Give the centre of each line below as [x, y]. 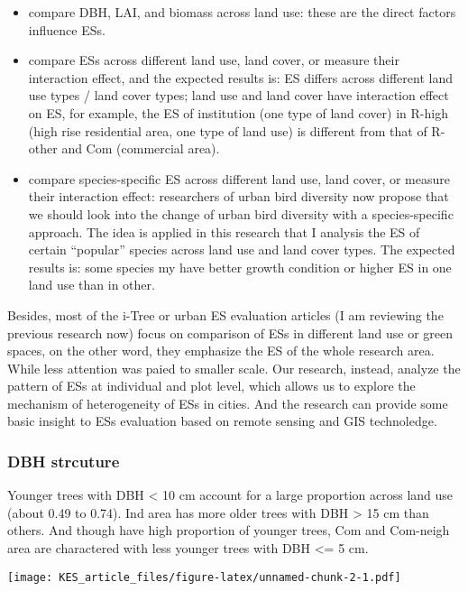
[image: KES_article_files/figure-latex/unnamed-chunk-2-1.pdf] [204, 577]
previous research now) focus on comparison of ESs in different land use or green [230, 332]
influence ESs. [67, 29]
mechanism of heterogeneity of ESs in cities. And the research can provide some [228, 403]
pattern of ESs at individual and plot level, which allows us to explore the [211, 386]
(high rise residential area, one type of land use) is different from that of [228, 130]
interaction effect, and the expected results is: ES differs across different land [240, 77]
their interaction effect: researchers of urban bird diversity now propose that [239, 196]
